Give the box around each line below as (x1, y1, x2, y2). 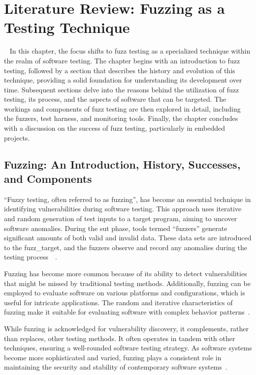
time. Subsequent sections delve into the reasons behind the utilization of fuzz (4, 84, 239, 94)
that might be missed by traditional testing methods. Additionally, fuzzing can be (4, 278, 251, 288)
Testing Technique (4, 17, 130, 37)
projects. (4, 132, 30, 143)
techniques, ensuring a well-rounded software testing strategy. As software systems (4, 343, 252, 353)
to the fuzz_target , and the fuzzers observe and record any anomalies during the (4, 242, 248, 252)
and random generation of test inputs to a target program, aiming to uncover (4, 213, 237, 224)
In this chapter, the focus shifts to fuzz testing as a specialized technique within (9, 46, 251, 56)
